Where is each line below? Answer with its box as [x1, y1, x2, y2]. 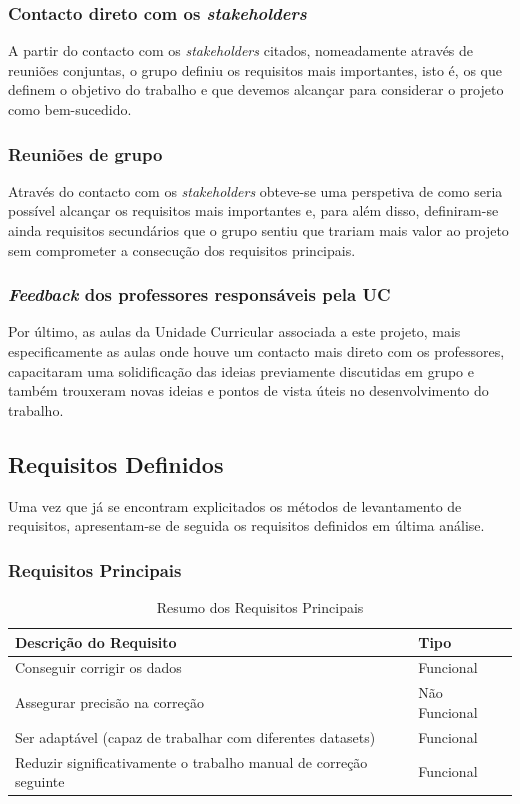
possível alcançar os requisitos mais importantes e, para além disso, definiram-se [8, 200, 499, 221]
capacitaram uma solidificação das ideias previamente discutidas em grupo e [8, 360, 474, 381]
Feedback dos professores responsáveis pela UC [8, 282, 391, 307]
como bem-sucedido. [8, 99, 132, 119]
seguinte [15, 771, 65, 792]
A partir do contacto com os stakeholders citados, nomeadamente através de [8, 40, 474, 61]
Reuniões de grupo [8, 141, 163, 166]
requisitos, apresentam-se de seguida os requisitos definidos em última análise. [8, 515, 485, 536]
